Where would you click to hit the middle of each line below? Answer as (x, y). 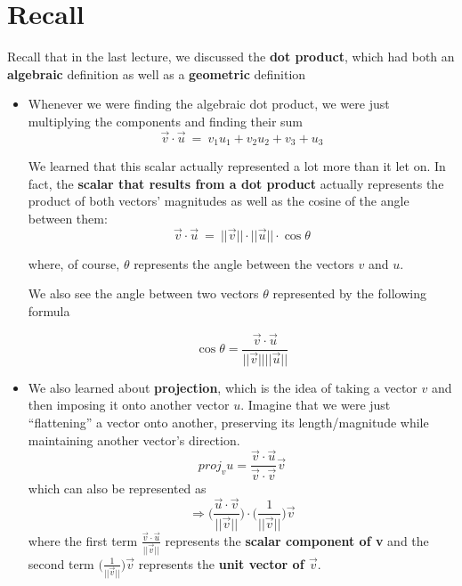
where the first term (83, 540)
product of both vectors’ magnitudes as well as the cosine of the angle (219, 201)
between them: (68, 218)
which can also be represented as (117, 488)
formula (49, 310)
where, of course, (74, 263)
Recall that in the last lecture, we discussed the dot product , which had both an (231, 57)
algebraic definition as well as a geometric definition (157, 73)
